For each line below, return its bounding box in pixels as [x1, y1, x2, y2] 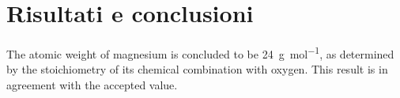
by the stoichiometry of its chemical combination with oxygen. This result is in [6, 61, 388, 77]
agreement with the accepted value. [6, 76, 178, 92]
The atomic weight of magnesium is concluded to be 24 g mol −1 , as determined [6, 43, 394, 62]
